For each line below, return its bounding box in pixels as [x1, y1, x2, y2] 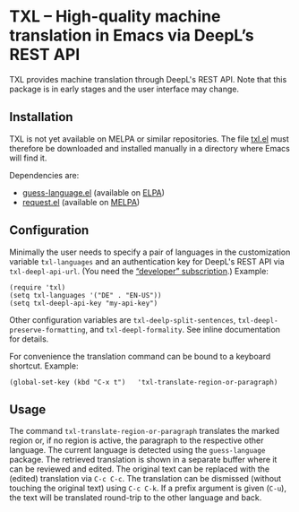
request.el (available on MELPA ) [21, 196, 141, 207]
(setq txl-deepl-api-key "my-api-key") [9, 299, 158, 308]
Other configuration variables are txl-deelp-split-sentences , [9, 314, 236, 325]
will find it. [9, 152, 47, 163]
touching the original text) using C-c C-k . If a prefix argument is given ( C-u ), [9, 482, 286, 494]
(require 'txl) [9, 282, 66, 292]
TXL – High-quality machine [9, 6, 221, 27]
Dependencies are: [9, 169, 80, 180]
